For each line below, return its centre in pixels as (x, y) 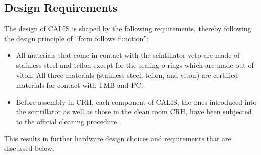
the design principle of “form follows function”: (76, 38)
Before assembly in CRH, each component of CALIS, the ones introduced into (136, 101)
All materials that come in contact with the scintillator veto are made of (128, 55)
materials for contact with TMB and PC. (79, 85)
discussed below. (29, 148)
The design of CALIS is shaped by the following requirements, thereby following (128, 28)
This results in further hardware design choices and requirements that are (118, 138)
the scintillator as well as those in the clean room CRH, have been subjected (134, 111)
